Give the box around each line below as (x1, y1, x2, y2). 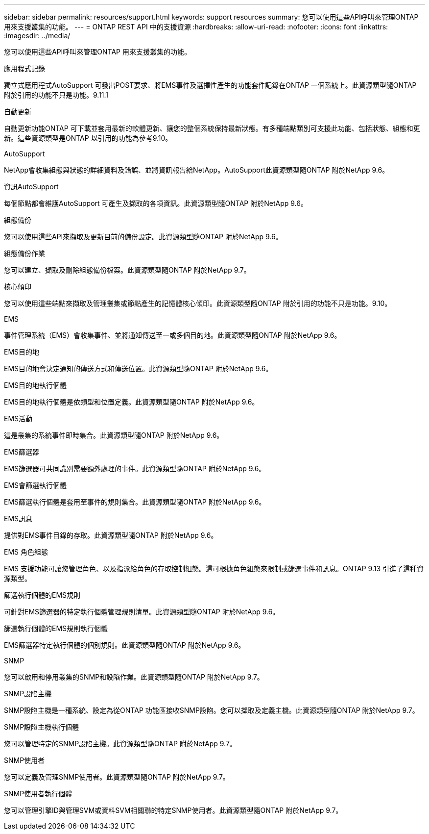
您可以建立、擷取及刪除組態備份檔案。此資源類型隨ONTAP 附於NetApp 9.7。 (4, 266, 251, 274)
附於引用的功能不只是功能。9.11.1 (4, 91, 109, 99)
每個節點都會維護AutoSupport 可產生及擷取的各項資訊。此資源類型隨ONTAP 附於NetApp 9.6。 (4, 199, 308, 207)
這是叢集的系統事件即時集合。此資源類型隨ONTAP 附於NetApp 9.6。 (4, 431, 224, 439)
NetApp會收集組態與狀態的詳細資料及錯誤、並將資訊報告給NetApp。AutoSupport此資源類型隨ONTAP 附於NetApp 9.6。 (4, 166, 389, 174)
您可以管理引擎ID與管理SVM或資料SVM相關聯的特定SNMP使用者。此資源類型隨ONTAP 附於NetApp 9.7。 (4, 806, 343, 814)
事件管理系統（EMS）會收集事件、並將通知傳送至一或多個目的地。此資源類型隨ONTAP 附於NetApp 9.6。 (4, 331, 341, 339)
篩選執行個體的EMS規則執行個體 (4, 624, 108, 632)
